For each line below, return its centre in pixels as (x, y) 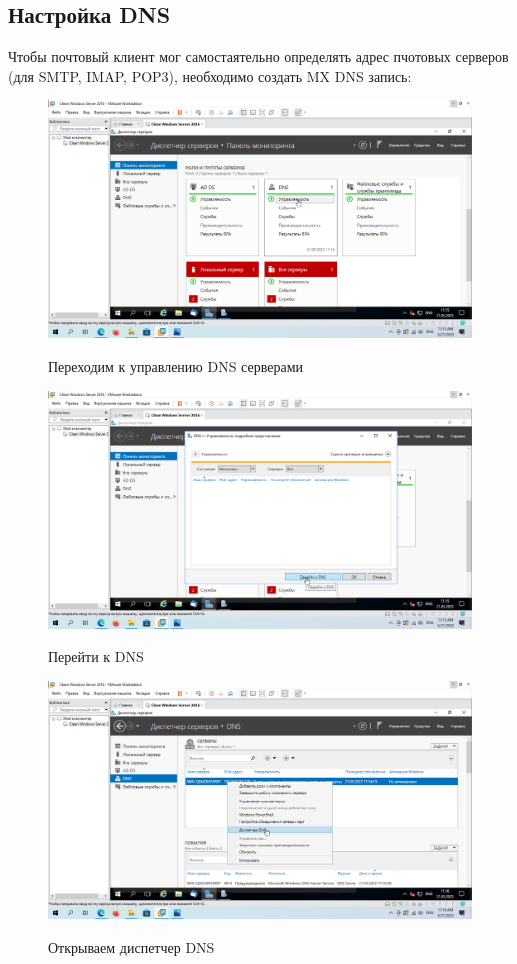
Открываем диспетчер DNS (131, 946)
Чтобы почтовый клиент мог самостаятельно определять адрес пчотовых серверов (258, 56)
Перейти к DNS (96, 656)
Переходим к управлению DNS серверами (176, 366)
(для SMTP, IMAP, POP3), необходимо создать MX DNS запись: (210, 75)
